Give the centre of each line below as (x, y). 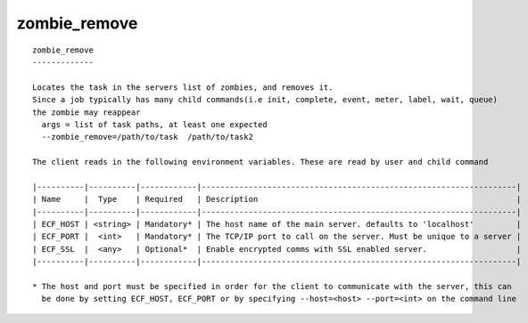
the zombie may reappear (87, 112)
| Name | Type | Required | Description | (277, 199)
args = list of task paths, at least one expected (154, 124)
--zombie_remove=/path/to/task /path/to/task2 (148, 137)
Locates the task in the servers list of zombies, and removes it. (183, 87)
